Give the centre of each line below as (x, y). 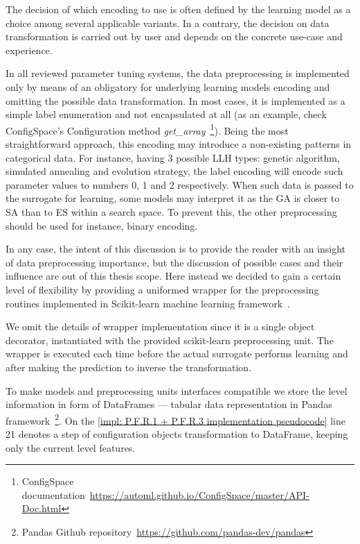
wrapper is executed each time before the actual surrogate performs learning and (177, 354)
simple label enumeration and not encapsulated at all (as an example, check (166, 114)
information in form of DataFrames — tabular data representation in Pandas (169, 404)
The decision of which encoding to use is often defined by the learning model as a (178, 9)
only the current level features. (71, 447)
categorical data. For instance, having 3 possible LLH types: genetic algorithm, (173, 157)
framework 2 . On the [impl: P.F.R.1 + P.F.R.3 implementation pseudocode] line (176, 419)
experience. (29, 50)
